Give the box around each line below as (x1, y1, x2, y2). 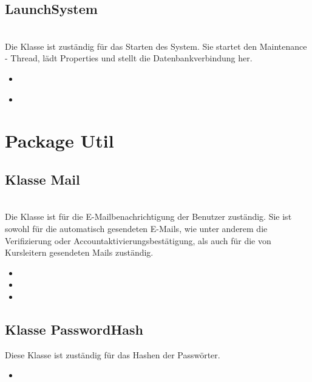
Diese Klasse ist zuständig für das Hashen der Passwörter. (5, 348, 220, 361)
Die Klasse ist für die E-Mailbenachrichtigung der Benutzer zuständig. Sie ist (5, 210, 292, 223)
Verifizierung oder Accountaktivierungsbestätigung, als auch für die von (5, 234, 271, 247)
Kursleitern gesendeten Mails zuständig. (5, 246, 154, 259)
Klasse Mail (5, 169, 80, 188)
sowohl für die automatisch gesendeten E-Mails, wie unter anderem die (5, 222, 268, 234)
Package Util (5, 128, 114, 153)
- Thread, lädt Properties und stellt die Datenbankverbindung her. (5, 52, 253, 64)
